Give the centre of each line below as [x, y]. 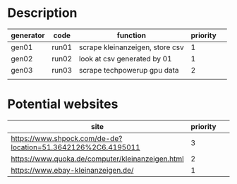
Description [42, 13]
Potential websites [63, 104]
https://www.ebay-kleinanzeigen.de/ [72, 170]
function [132, 35]
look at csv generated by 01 [125, 59]
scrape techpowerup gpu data [129, 70]
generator [28, 35]
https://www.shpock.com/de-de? [67, 138]
